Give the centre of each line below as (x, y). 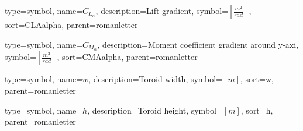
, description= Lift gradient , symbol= (162, 10)
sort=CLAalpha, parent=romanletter (71, 24)
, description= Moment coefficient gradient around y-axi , (198, 44)
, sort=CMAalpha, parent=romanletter (127, 57)
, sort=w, (257, 79)
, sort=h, (257, 110)
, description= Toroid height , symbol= (155, 110)
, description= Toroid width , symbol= (156, 79)
